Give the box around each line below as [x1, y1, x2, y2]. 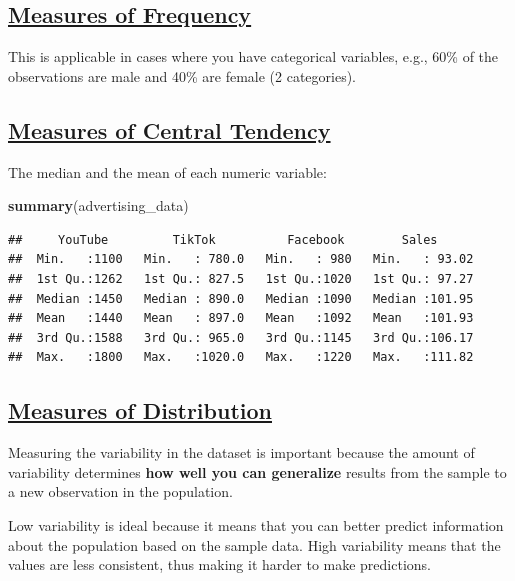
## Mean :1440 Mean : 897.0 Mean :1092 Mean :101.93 [8, 311, 474, 326]
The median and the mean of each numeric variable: [8, 161, 327, 182]
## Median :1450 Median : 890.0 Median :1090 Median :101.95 [8, 291, 474, 306]
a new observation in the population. [8, 481, 233, 502]
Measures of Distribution [8, 395, 272, 426]
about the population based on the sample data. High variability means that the [8, 534, 501, 555]
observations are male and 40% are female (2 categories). [8, 65, 356, 86]
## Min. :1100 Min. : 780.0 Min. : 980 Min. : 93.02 [8, 252, 474, 267]
